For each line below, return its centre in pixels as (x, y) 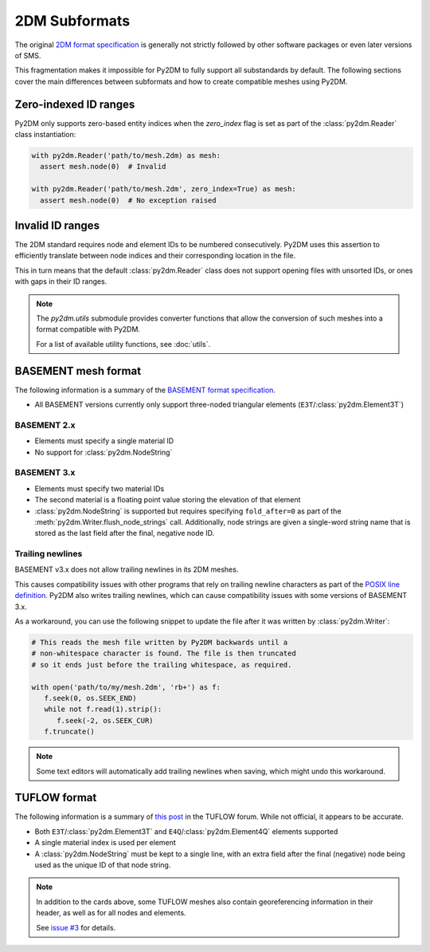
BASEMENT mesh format (78, 371)
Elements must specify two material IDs (100, 488)
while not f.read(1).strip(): (103, 709)
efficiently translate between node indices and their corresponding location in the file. (155, 256)
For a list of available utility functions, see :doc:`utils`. (123, 344)
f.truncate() (70, 732)
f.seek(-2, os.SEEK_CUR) (106, 720)
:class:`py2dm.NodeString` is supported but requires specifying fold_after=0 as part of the (188, 511)
